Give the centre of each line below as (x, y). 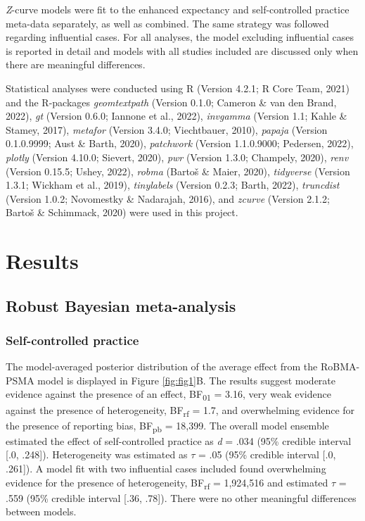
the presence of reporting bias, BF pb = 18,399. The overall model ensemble (167, 426)
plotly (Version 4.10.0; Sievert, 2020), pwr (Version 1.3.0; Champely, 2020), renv (177, 157)
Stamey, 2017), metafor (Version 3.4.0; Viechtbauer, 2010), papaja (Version (167, 129)
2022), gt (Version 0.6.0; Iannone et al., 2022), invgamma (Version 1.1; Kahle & (177, 116)
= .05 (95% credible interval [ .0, (267, 454)
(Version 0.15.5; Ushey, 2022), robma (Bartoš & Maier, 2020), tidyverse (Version (178, 171)
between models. (41, 511)
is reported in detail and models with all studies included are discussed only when (182, 50)
